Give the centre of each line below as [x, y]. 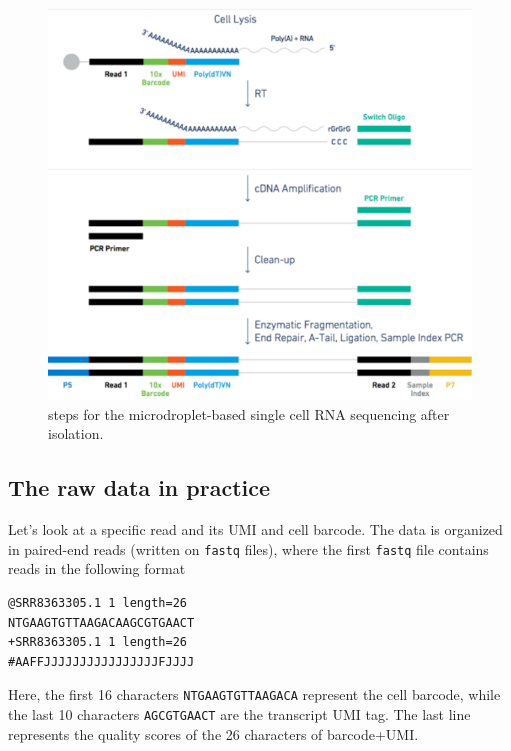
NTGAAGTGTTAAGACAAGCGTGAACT [101, 622]
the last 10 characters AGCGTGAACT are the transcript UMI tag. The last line [239, 714]
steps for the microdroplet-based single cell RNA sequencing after [249, 413]
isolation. [76, 433]
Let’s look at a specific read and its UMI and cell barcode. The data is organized [255, 529]
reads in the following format [97, 568]
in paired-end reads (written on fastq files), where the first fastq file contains [248, 548]
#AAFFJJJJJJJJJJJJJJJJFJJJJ [101, 661]
